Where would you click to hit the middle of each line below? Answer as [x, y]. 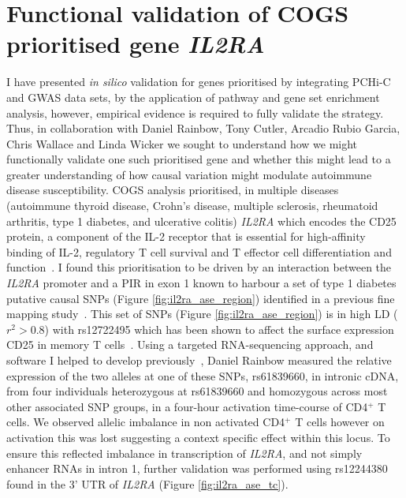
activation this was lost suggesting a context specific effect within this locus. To [198, 437]
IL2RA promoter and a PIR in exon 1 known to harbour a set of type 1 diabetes [201, 283]
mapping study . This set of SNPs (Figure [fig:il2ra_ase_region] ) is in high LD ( [202, 314]
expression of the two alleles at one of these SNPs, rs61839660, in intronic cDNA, [203, 375]
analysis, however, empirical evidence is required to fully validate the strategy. [195, 112]
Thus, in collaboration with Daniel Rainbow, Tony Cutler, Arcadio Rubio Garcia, [203, 128]
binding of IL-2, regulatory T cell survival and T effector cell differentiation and [199, 251]
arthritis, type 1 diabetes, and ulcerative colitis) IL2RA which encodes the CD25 [201, 221]
